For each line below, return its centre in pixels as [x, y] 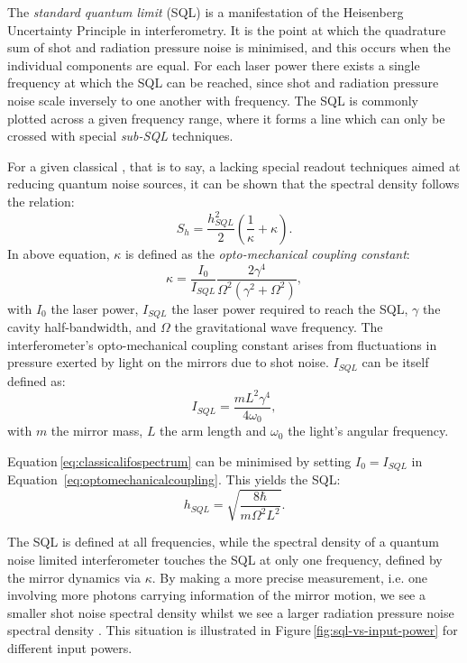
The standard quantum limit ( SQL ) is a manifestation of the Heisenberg [206, 12]
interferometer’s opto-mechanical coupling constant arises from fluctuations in [222, 344]
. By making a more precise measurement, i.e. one [290, 577]
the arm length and [213, 431]
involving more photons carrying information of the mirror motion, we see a [217, 595]
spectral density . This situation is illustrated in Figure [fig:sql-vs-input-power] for [233, 630]
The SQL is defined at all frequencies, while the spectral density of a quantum [223, 542]
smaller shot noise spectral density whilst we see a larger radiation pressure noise [231, 612]
